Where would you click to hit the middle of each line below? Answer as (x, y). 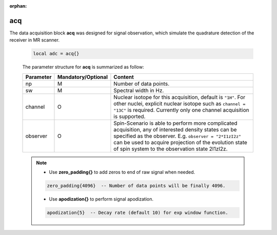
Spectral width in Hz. (139, 90)
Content (124, 77)
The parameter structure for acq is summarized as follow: (83, 67)
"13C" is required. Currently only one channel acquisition (181, 110)
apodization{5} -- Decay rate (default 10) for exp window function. (137, 213)
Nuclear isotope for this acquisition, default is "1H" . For (180, 97)
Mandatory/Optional (82, 77)
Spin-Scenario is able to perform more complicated (176, 123)
